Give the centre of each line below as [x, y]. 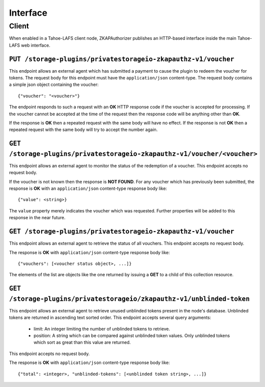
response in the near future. [37, 218]
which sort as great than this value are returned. [82, 342]
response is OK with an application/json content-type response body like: [88, 188]
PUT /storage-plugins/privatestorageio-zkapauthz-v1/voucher [122, 59]
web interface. [36, 45]
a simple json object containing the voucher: [54, 85]
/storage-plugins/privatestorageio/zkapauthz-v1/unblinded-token [129, 299]
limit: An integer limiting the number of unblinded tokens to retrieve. [102, 329]
